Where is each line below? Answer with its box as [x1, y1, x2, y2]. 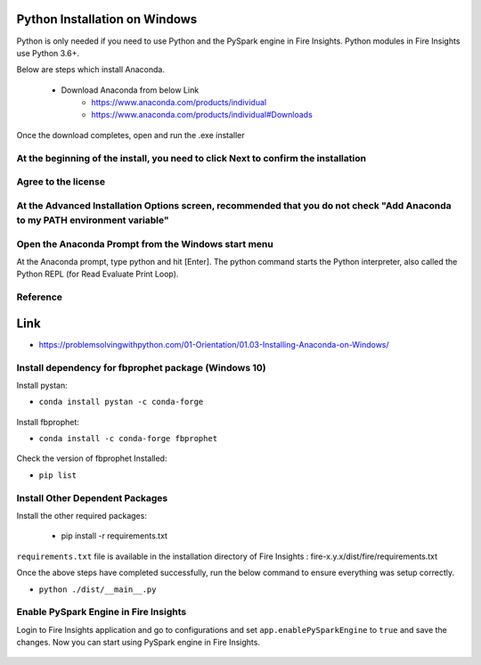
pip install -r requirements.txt [61, 530, 168, 541]
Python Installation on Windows [16, 12, 198, 27]
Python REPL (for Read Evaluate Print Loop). [16, 268, 179, 280]
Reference [16, 291, 62, 303]
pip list [38, 470, 77, 480]
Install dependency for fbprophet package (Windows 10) [16, 361, 266, 374]
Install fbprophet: [16, 416, 80, 427]
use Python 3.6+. [16, 47, 80, 58]
